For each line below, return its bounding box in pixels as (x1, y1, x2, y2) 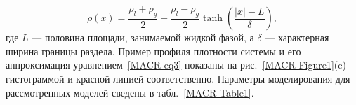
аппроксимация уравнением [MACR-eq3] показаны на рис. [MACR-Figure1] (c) (6, 57, 346, 72)
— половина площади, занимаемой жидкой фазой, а (32, 30, 254, 45)
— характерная (265, 30, 329, 45)
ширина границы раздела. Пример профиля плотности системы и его (6, 43, 301, 58)
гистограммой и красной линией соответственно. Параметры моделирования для (6, 71, 350, 86)
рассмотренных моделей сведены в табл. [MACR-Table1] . (6, 85, 254, 99)
